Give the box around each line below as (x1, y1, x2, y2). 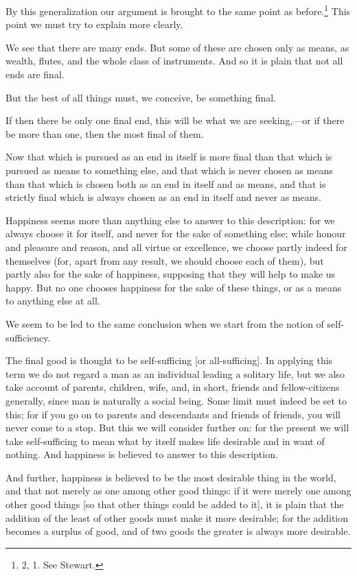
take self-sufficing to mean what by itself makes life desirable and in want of (5, 433, 325, 448)
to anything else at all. (5, 293, 100, 308)
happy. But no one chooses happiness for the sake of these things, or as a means (5, 280, 342, 294)
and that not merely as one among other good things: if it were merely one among (5, 483, 352, 498)
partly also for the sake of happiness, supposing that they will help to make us (5, 267, 336, 281)
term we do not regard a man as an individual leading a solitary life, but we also (5, 366, 345, 381)
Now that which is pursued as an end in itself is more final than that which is (5, 149, 332, 164)
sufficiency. (5, 330, 51, 344)
